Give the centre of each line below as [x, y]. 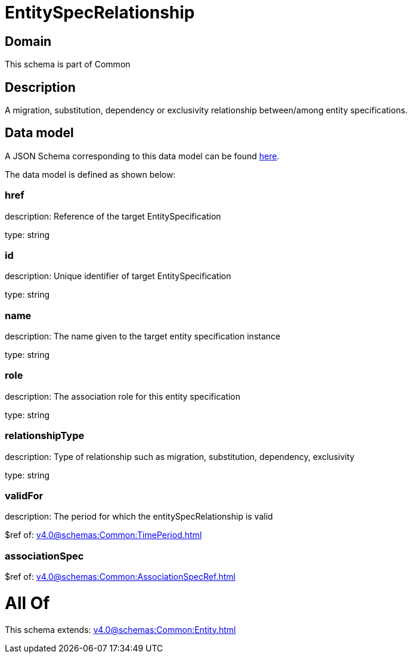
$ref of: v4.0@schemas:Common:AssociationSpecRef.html [120, 577]
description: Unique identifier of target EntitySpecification [118, 276]
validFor [24, 495]
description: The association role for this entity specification [123, 396]
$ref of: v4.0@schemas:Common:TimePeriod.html [103, 535]
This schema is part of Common [68, 64]
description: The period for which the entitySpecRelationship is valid [139, 517]
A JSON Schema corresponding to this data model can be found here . [142, 156]
